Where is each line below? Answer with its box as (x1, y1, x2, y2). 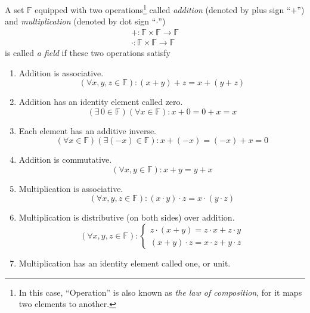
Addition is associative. (18, 66, 104, 79)
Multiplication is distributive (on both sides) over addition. (18, 211, 235, 224)
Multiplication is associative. (18, 182, 123, 194)
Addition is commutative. (18, 153, 112, 166)
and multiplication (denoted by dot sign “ (5, 15, 156, 27)
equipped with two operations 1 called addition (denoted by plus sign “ (35, 2, 291, 16)
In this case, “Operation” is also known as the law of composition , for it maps (18, 286, 302, 298)
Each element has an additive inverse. (18, 124, 156, 137)
